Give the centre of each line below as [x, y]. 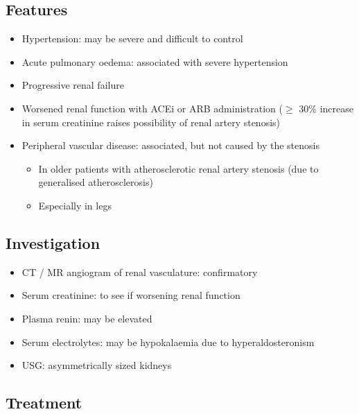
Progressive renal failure [73, 85]
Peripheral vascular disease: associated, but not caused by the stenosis [170, 145]
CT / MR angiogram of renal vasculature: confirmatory [140, 271]
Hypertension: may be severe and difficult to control [132, 38]
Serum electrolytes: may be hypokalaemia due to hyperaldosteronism [168, 342]
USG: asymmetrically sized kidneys [97, 365]
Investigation [53, 242]
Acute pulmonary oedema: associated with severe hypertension [155, 61]
